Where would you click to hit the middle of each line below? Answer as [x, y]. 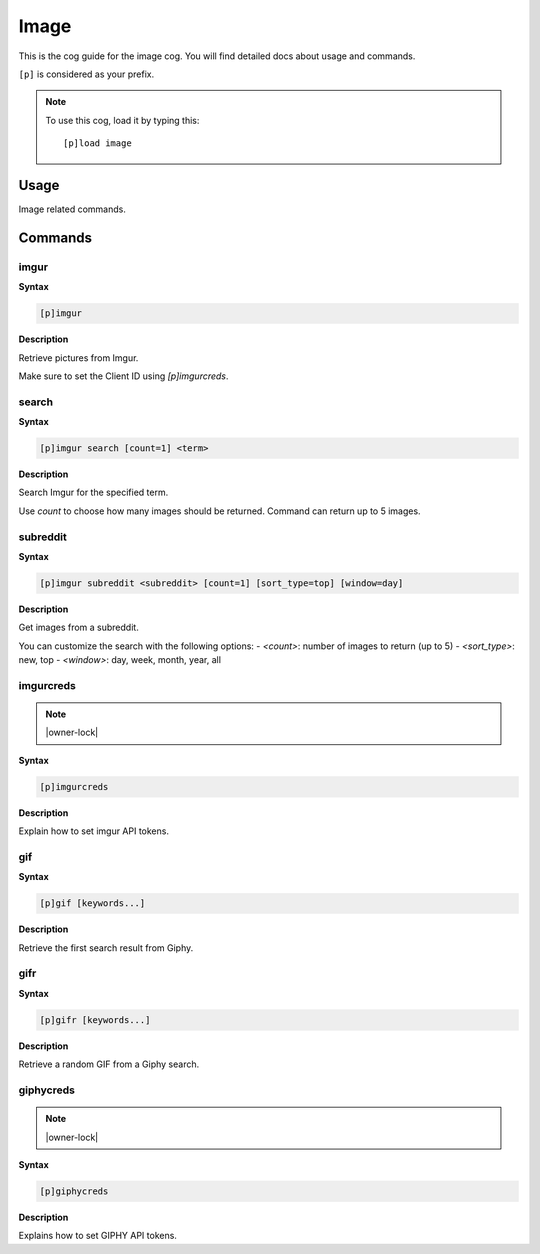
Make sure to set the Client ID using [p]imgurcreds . [123, 376]
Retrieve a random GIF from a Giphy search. [109, 1064]
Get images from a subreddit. [78, 627]
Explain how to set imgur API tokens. [94, 831]
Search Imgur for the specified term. [93, 492]
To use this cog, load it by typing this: [122, 120]
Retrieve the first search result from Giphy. [106, 947]
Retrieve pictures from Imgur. [78, 357]
